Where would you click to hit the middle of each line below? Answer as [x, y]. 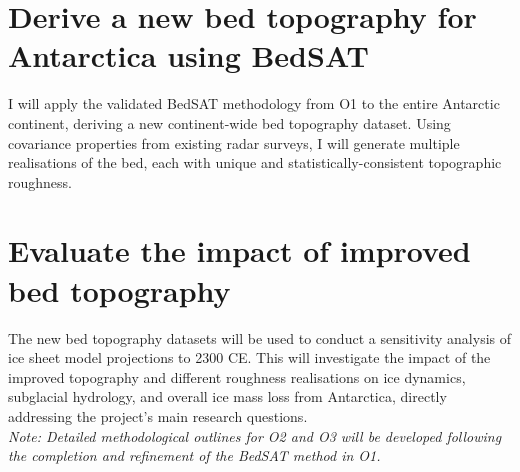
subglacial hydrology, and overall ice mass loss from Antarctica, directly [227, 396]
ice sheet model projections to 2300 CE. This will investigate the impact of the [249, 357]
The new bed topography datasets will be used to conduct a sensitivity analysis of [260, 337]
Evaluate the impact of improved [239, 250]
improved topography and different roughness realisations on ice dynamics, [237, 376]
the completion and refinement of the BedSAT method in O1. [194, 455]
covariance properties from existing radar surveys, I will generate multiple [234, 142]
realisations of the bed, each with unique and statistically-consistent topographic [255, 162]
